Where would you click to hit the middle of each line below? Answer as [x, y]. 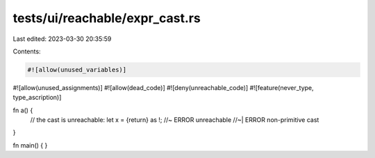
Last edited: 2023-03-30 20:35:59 [62, 39]
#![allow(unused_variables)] [77, 70]
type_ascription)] [37, 98]
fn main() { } [30, 145]
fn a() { [23, 110]
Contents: [27, 51]
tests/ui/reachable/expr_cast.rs [107, 18]
